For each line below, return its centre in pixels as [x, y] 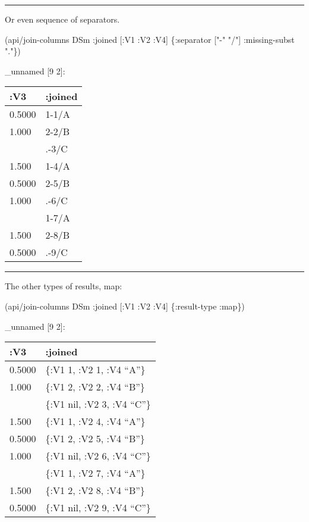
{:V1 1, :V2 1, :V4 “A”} [95, 370]
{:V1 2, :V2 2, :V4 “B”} [95, 387]
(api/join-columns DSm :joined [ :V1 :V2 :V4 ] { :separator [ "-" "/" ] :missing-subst [150, 39]
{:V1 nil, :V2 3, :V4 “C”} [98, 404]
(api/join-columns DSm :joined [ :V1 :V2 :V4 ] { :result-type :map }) [125, 306]
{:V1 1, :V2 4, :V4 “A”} [95, 421]
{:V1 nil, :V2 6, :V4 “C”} [98, 456]
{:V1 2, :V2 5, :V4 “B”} [95, 439]
